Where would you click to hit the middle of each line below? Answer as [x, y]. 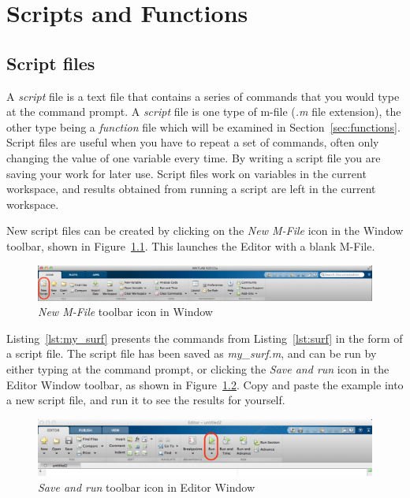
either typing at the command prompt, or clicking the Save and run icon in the [198, 369]
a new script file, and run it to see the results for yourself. [146, 400]
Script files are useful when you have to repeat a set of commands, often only [193, 142]
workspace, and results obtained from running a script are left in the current [191, 189]
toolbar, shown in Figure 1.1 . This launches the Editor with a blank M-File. [191, 245]
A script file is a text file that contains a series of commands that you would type [203, 96]
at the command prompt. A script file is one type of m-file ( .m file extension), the [204, 111]
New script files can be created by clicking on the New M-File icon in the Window [205, 230]
